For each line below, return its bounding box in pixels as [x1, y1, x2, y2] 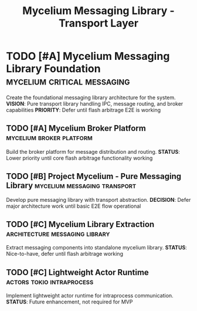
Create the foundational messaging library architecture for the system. [6, 94, 176, 101]
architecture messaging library [6, 228, 110, 238]
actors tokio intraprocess [6, 276, 94, 286]
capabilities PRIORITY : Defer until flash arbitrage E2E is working [6, 106, 161, 113]
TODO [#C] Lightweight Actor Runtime [6, 267, 150, 277]
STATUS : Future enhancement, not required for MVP [6, 298, 133, 306]
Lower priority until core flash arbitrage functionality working [6, 154, 153, 161]
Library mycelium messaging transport [6, 181, 137, 191]
